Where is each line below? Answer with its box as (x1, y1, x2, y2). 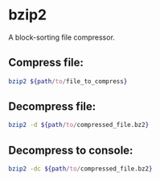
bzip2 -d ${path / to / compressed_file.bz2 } (8, 121, 150, 129)
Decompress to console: (8, 143, 133, 157)
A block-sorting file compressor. (8, 32, 115, 42)
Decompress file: (8, 99, 96, 114)
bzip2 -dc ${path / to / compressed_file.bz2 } (8, 165, 153, 173)
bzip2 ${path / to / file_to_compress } (8, 77, 128, 86)
